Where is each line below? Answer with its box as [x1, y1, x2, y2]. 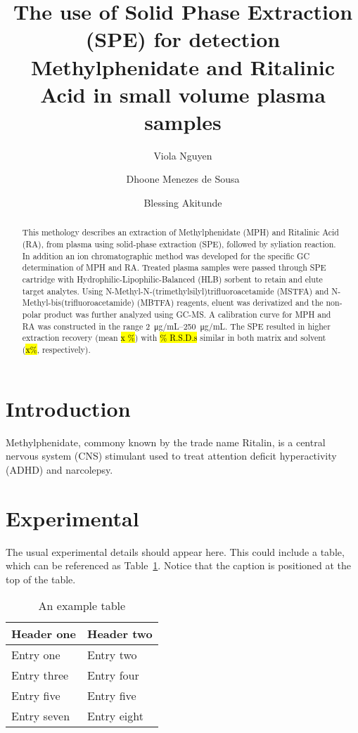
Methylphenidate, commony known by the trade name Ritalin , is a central [6, 434, 326, 449]
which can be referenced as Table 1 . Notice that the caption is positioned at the [6, 558, 352, 573]
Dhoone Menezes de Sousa [126, 171, 240, 186]
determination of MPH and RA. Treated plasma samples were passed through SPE [22, 261, 326, 273]
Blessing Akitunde [143, 195, 222, 210]
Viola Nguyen [153, 148, 212, 162]
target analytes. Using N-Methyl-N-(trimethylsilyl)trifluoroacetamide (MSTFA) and [22, 285, 329, 297]
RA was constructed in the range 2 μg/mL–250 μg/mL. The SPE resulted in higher [22, 320, 331, 332]
